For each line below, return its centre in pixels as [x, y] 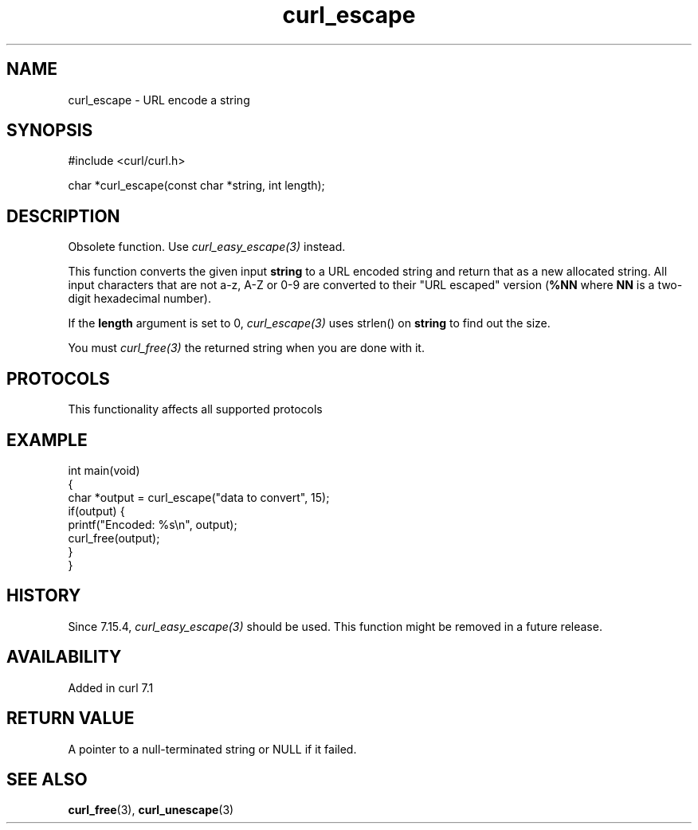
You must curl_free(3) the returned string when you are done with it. [246, 348]
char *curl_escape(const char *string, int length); [196, 186]
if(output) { [96, 511]
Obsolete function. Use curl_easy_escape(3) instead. [207, 247]
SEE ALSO [47, 779]
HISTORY [44, 596]
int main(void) [104, 470]
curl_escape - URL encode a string [159, 100]
